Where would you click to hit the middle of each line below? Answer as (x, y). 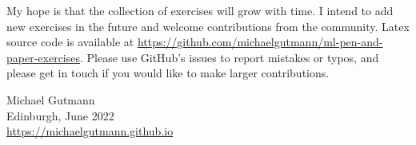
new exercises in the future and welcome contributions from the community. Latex (208, 26)
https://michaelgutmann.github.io (90, 131)
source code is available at (70, 42)
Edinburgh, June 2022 (60, 115)
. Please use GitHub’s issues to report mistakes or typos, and (230, 57)
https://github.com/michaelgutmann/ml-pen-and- (260, 42)
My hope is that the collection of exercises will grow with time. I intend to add (200, 10)
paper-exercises (43, 57)
